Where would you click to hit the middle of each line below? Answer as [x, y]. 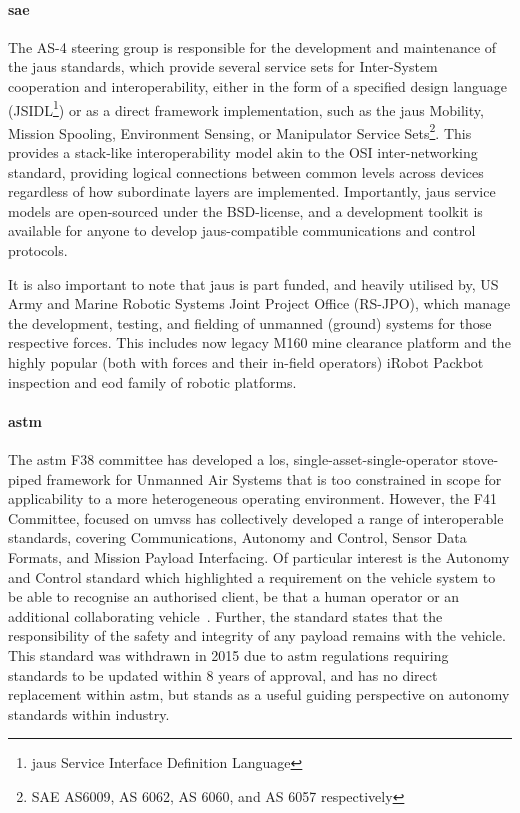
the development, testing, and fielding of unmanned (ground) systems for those [250, 322]
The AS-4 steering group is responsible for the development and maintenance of [252, 46]
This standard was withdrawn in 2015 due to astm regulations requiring [228, 654]
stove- [480, 459]
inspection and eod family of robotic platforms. [152, 381]
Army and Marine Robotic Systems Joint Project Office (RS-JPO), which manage [259, 303]
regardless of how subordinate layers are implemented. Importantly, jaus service [252, 191]
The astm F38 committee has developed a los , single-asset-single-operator [233, 459]
